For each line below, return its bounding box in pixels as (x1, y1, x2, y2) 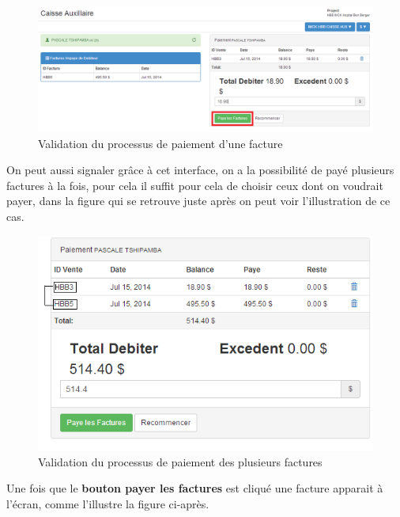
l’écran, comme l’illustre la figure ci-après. (6, 495, 209, 511)
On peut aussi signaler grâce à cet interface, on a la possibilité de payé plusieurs (6, 162, 394, 178)
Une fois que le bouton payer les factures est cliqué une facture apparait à (6, 480, 383, 496)
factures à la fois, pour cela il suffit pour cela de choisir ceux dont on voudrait (6, 177, 383, 193)
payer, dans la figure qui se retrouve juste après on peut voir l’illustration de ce (6, 192, 391, 209)
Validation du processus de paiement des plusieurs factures (38, 453, 323, 469)
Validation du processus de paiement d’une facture (38, 135, 283, 151)
